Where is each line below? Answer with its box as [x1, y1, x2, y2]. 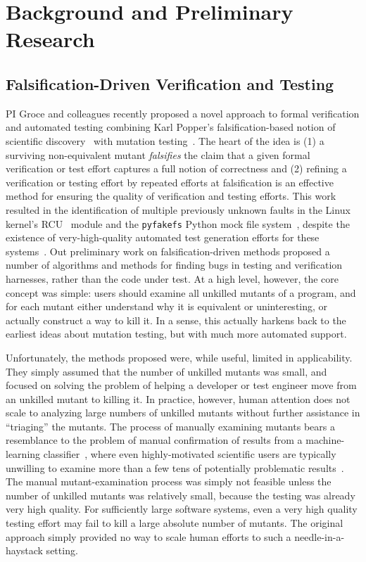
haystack [6, 543, 43, 558]
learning [6, 447, 41, 461]
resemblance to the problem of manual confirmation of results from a [6, 433, 303, 447]
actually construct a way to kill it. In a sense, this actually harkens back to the [6, 312, 346, 327]
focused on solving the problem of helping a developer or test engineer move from [6, 378, 357, 392]
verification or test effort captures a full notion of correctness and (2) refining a [6, 161, 347, 176]
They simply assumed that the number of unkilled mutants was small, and [6, 364, 327, 378]
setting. [46, 543, 78, 558]
